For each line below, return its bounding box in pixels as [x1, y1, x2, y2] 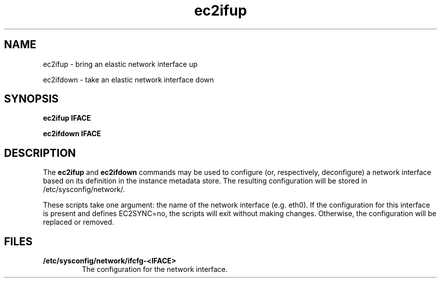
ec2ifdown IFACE [43, 129, 101, 138]
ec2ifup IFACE [43, 114, 91, 123]
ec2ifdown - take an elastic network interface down [43, 75, 214, 84]
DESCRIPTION [4, 146, 76, 159]
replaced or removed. [43, 218, 114, 227]
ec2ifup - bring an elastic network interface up [43, 59, 198, 68]
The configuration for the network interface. [82, 265, 228, 274]
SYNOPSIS [4, 92, 59, 106]
